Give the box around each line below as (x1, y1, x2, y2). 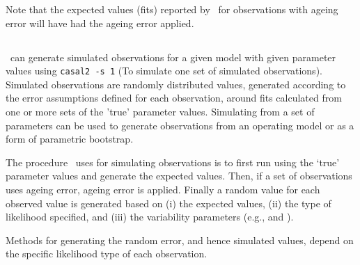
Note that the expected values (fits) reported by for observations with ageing (6, 2, 338, 16)
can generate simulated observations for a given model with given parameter (10, 49, 336, 64)
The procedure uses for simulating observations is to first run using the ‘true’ (6, 154, 340, 169)
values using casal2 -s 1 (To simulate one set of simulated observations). (6, 63, 322, 78)
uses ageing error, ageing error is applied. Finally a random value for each (6, 182, 320, 196)
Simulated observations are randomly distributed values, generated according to (6, 77, 346, 91)
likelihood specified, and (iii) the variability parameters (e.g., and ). (6, 209, 294, 224)
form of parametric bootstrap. (6, 131, 134, 146)
